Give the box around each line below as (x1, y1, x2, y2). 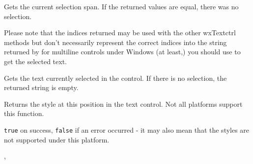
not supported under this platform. (4, 134, 110, 144)
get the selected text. (4, 56, 67, 66)
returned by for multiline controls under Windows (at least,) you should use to (4, 47, 241, 57)
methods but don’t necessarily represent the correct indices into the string (4, 37, 227, 47)
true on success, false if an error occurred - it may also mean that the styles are (4, 124, 250, 135)
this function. (4, 108, 44, 118)
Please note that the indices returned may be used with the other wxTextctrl (4, 27, 236, 38)
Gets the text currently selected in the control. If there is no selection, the (4, 72, 227, 83)
